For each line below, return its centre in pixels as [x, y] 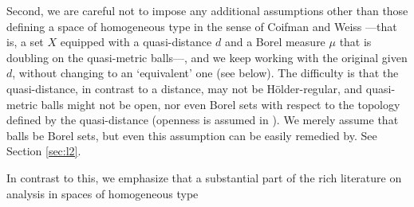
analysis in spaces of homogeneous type [103, 193]
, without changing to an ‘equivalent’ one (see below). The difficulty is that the [205, 73]
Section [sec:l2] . [44, 151]
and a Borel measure [275, 42]
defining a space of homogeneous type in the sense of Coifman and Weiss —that [202, 26]
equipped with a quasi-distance [136, 42]
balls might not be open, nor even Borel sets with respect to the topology [221, 104]
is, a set [25, 42]
